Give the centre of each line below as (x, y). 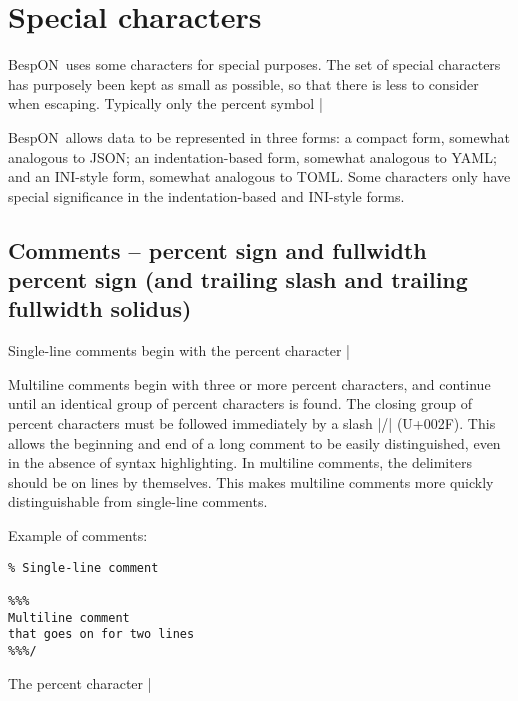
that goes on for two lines (101, 634)
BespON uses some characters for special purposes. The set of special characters (254, 64)
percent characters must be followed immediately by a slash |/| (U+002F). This (252, 423)
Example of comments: (78, 535)
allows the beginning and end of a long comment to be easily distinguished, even (254, 442)
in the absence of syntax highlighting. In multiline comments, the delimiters (240, 462)
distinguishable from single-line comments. (138, 501)
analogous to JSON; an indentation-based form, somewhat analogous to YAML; (252, 156)
